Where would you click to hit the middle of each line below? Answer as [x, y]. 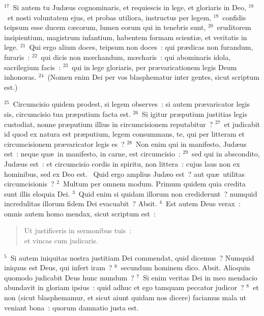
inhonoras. [20, 77]
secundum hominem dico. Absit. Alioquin [185, 267]
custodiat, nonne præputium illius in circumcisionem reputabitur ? [109, 124]
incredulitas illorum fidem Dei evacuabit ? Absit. [81, 203]
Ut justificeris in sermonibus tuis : [78, 230]
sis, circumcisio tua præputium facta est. [67, 114]
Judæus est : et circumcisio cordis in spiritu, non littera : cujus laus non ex [122, 163]
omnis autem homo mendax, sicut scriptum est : [80, 213]
